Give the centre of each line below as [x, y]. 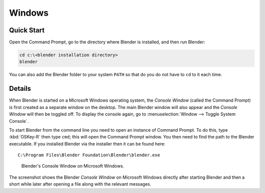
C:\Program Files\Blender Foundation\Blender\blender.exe [89, 155]
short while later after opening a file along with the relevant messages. [80, 184]
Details [20, 89]
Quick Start [27, 30]
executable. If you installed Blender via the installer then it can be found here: [87, 144]
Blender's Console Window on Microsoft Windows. [73, 166]
